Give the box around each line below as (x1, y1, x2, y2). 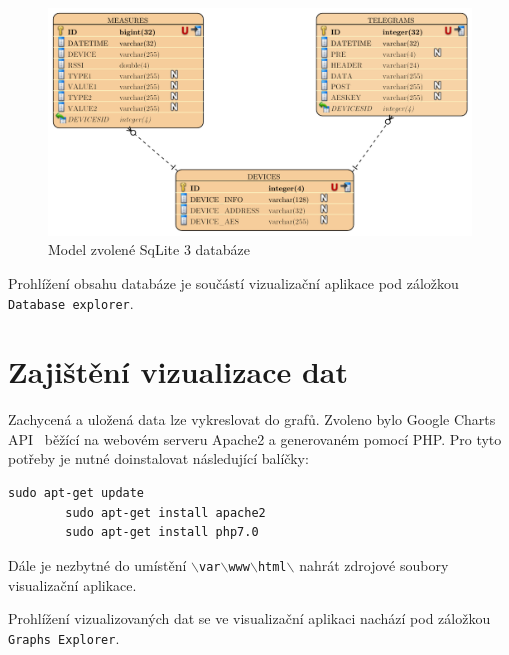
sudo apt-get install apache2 (65, 505, 266, 520)
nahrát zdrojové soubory (299, 554, 449, 575)
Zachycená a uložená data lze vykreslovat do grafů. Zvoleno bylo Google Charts (8, 409, 496, 430)
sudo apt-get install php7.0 (65, 525, 259, 540)
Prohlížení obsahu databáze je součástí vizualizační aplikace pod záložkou (8, 272, 459, 293)
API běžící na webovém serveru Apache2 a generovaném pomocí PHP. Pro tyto (8, 428, 502, 449)
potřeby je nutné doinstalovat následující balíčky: (8, 448, 309, 469)
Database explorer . (8, 292, 134, 313)
